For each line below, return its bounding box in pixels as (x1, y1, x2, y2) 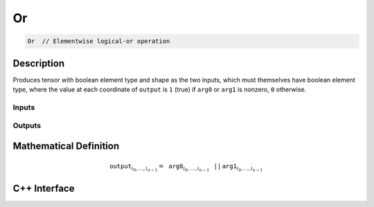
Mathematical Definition (12, 140, 120, 152)
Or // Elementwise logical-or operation (27, 37, 170, 45)
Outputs (12, 121, 42, 131)
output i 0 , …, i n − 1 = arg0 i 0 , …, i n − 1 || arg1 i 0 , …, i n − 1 (109, 163, 263, 173)
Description (12, 57, 65, 69)
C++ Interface (12, 182, 75, 194)
